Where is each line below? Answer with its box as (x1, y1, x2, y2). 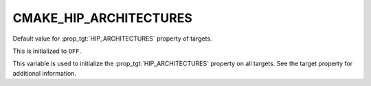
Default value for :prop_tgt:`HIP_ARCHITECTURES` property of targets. (12, 34, 212, 43)
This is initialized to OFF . (12, 47, 82, 55)
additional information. (12, 69, 77, 77)
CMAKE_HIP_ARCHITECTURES (12, 10, 192, 25)
